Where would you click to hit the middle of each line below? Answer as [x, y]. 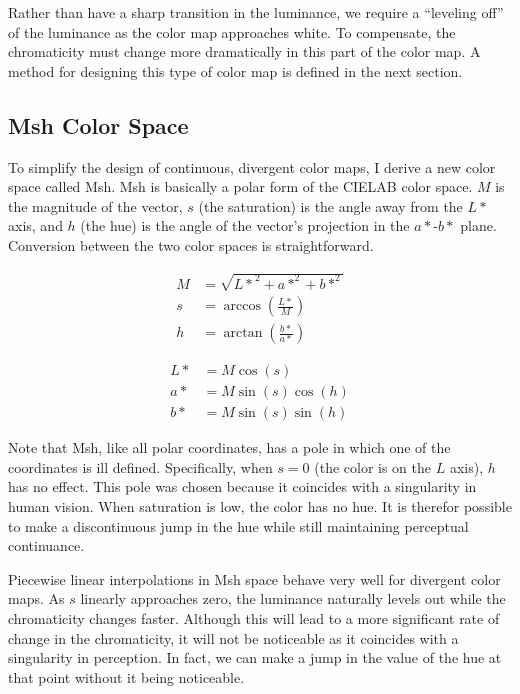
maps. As [36, 598]
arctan [243, 333]
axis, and [35, 225]
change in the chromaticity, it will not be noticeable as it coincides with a [233, 637]
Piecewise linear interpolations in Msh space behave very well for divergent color [254, 578]
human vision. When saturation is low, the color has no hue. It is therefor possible [260, 506]
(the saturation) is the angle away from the [330, 205]
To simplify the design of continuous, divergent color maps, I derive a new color [252, 166]
